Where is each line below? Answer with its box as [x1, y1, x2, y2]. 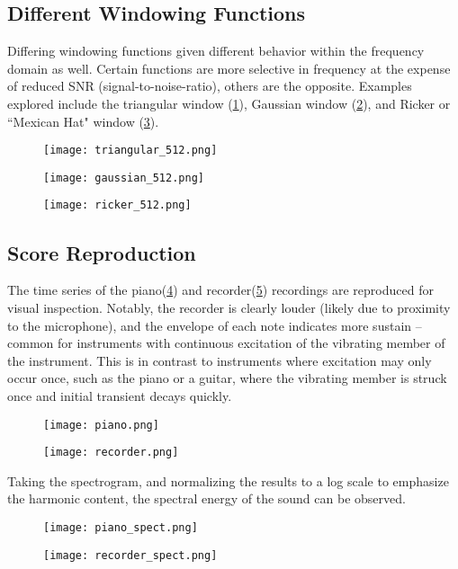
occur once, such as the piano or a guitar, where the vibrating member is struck [7, 369, 447, 387]
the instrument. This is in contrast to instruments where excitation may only [7, 351, 432, 369]
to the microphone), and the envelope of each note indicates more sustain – [7, 316, 422, 334]
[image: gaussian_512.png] [43, 171, 204, 184]
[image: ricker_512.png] [43, 199, 192, 212]
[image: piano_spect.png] [43, 521, 198, 534]
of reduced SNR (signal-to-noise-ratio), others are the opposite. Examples [7, 76, 412, 95]
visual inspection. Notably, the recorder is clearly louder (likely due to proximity [7, 298, 451, 316]
